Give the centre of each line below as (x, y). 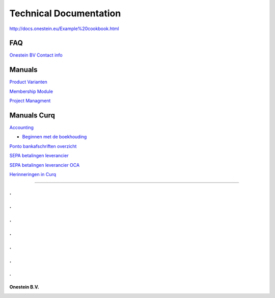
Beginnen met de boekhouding (54, 137)
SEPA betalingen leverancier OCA (45, 165)
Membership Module (31, 91)
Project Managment (30, 101)
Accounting (22, 128)
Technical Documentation (65, 13)
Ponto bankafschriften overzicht (43, 146)
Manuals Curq (32, 115)
